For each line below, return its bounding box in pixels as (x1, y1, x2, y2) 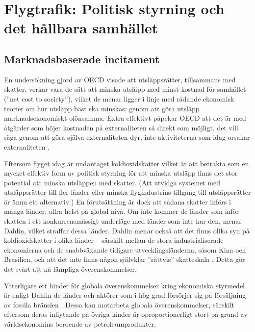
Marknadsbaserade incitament (4, 51, 160, 66)
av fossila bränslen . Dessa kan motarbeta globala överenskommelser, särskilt (4, 299, 235, 309)
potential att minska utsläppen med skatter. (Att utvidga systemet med (4, 177, 221, 187)
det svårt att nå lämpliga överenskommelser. (4, 264, 137, 274)
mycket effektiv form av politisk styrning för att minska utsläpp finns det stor (4, 168, 238, 178)
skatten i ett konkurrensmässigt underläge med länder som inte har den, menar (4, 216, 242, 226)
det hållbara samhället (4, 18, 158, 38)
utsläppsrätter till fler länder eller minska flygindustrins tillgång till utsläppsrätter (4, 187, 251, 197)
